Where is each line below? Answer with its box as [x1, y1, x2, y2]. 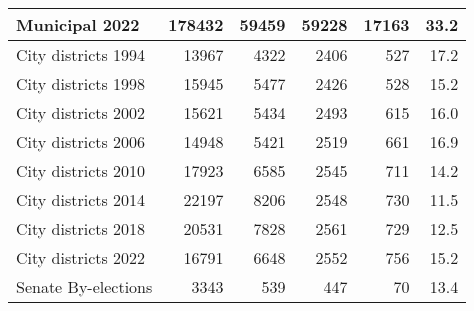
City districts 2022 [16, 246, 146, 269]
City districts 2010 [16, 159, 146, 182]
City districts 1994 [16, 43, 146, 66]
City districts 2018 [16, 217, 146, 240]
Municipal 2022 [16, 13, 140, 36]
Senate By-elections [16, 275, 153, 298]
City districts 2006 [16, 130, 146, 153]
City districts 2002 [16, 101, 146, 124]
